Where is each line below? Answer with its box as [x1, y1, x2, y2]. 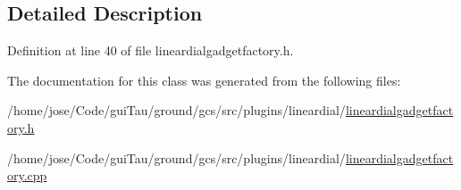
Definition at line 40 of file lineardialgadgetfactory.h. [7, 41, 294, 60]
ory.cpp [7, 166, 47, 185]
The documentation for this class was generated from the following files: [7, 70, 401, 89]
